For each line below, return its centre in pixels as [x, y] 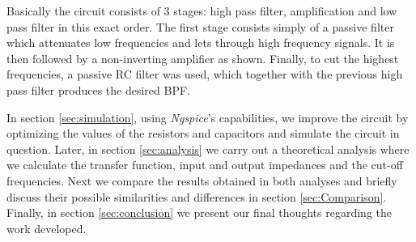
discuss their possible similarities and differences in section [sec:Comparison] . [197, 196]
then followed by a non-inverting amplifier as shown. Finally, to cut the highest [203, 58]
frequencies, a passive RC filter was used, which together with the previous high [205, 74]
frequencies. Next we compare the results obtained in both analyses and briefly [202, 180]
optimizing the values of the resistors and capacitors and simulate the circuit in [203, 133]
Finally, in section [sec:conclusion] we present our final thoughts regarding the [200, 212]
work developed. [47, 228]
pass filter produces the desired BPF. [98, 89]
